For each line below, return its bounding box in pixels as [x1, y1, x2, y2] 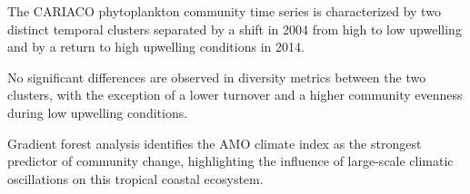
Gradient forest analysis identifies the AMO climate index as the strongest [7, 133, 422, 152]
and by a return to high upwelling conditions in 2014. [7, 37, 305, 56]
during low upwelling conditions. [7, 102, 188, 121]
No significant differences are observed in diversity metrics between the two [7, 67, 426, 86]
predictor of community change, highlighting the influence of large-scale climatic [7, 151, 454, 170]
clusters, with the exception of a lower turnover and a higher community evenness [7, 85, 463, 104]
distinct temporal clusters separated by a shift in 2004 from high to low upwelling [7, 19, 462, 38]
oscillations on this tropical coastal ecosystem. [7, 169, 264, 188]
